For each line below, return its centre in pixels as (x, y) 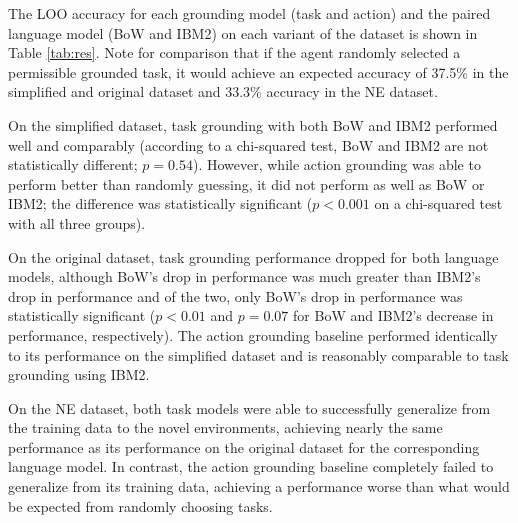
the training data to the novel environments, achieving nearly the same (225, 427)
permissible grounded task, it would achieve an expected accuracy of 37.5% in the (258, 71)
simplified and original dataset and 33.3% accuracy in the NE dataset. (223, 91)
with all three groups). (77, 222)
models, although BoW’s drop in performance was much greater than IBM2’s (244, 276)
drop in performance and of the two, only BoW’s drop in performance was (235, 295)
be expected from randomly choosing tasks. (140, 505)
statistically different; (73, 164)
